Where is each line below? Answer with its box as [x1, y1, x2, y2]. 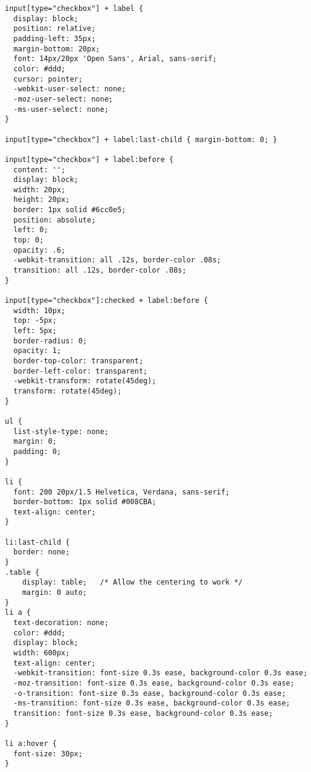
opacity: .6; [13, 245, 66, 255]
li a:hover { [5, 739, 57, 748]
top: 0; [13, 236, 44, 245]
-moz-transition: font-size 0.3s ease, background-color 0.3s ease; [13, 678, 295, 687]
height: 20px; [13, 195, 70, 204]
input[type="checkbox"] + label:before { [5, 155, 174, 164]
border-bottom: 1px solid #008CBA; [13, 498, 156, 507]
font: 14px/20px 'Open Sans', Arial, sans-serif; [13, 54, 217, 63]
